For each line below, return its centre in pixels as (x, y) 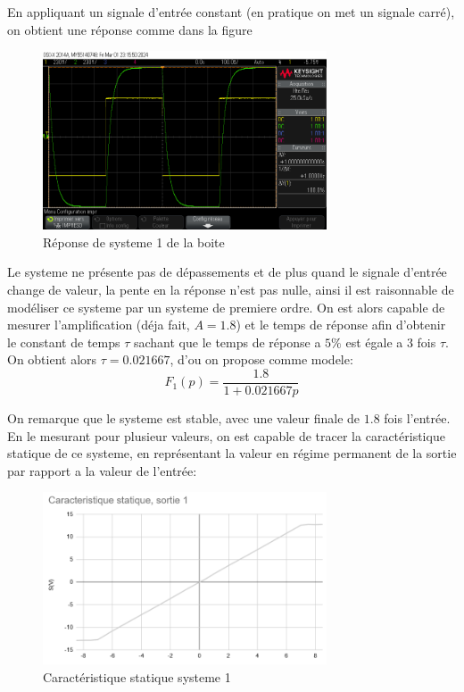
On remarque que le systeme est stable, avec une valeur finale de (184, 417)
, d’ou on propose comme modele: (261, 359)
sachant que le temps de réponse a (227, 342)
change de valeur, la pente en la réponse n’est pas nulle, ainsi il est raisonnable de (231, 289)
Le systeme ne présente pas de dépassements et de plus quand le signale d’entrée (227, 272)
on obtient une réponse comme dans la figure (130, 29)
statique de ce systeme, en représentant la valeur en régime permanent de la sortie (232, 453)
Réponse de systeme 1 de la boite (134, 242)
